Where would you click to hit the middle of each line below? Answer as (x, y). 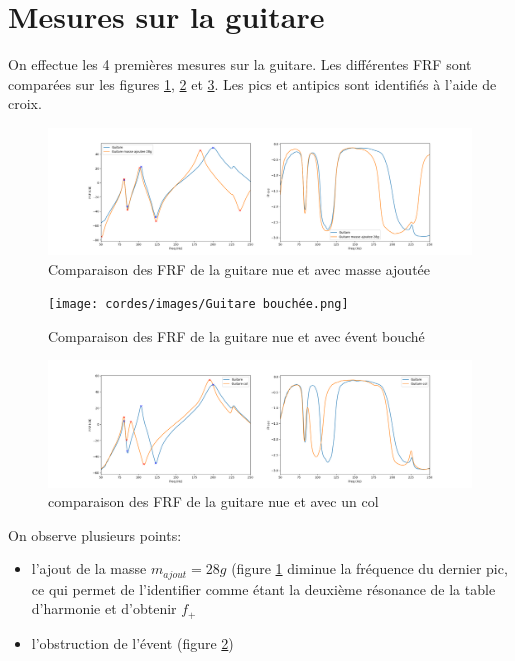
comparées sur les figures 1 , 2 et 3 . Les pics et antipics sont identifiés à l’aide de (252, 83)
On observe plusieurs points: (95, 534)
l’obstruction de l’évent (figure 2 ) (132, 642)
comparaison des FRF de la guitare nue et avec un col (213, 501)
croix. (25, 103)
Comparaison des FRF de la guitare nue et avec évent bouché (236, 335)
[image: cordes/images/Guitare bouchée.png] (198, 304)
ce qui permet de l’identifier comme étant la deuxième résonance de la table (263, 588)
